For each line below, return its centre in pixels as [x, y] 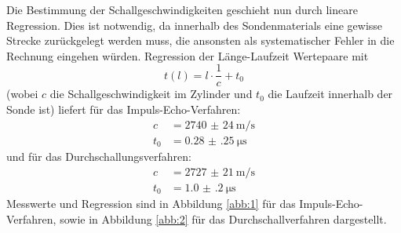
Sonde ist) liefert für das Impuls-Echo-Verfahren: [124, 109]
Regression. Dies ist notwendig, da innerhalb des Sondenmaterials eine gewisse [195, 25]
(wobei [22, 94]
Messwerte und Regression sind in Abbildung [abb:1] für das [151, 204]
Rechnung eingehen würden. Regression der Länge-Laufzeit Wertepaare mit [188, 55]
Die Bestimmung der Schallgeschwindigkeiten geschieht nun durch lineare [182, 9]
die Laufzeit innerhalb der [330, 94]
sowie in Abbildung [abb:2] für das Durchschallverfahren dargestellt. [223, 218]
